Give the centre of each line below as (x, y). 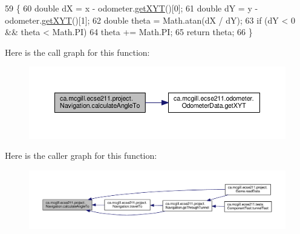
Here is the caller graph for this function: (81, 155)
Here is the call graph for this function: (77, 52)
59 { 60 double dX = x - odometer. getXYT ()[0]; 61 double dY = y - (132, 8)
